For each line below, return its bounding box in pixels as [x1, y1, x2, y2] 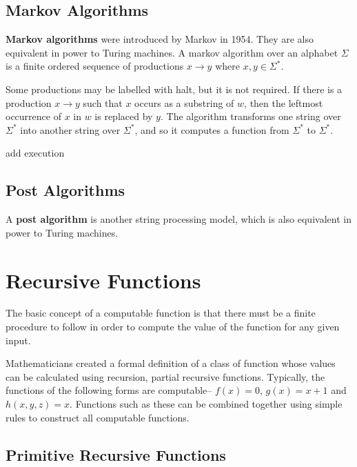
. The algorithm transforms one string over [160, 109, 341, 123]
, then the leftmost [244, 95, 323, 110]
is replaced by [94, 109, 153, 123]
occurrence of [6, 109, 61, 123]
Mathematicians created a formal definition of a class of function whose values [6, 356, 336, 370]
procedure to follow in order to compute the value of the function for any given [6, 319, 340, 334]
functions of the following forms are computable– [6, 383, 212, 397]
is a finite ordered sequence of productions [6, 59, 184, 73]
